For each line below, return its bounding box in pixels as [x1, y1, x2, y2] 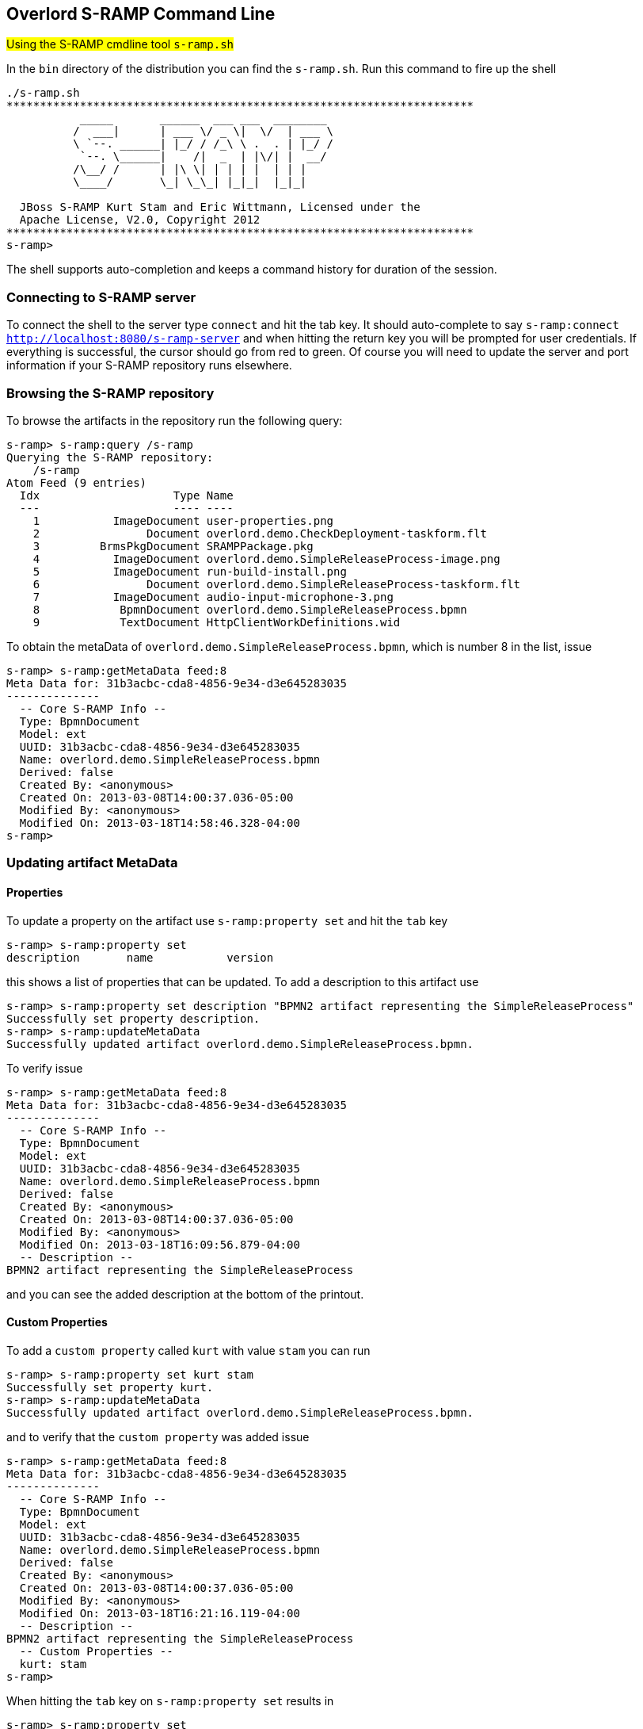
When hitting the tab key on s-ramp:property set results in [6, 1693, 334, 1708]
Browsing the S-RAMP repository [6, 384, 215, 401]
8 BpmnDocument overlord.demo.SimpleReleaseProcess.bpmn [32, 602, 467, 616]
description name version [6, 951, 274, 964]
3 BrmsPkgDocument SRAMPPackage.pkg [32, 539, 314, 553]
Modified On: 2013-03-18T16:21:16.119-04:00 [19, 1606, 300, 1620]
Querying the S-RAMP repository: [6, 450, 214, 464]
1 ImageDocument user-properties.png [32, 514, 334, 527]
